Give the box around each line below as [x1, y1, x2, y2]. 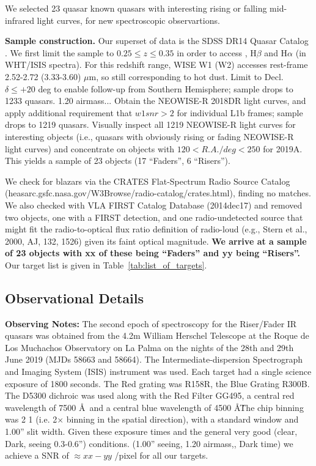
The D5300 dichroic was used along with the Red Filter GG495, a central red [5, 389, 295, 402]
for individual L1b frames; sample [177, 106, 303, 119]
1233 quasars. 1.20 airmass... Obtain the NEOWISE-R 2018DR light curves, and [5, 94, 306, 107]
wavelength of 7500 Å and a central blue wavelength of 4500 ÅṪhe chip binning [5, 401, 304, 413]
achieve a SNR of [5, 449, 69, 462]
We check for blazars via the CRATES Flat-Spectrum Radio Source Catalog [5, 174, 290, 187]
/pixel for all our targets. [114, 449, 208, 462]
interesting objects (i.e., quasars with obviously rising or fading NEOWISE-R [5, 130, 294, 142]
